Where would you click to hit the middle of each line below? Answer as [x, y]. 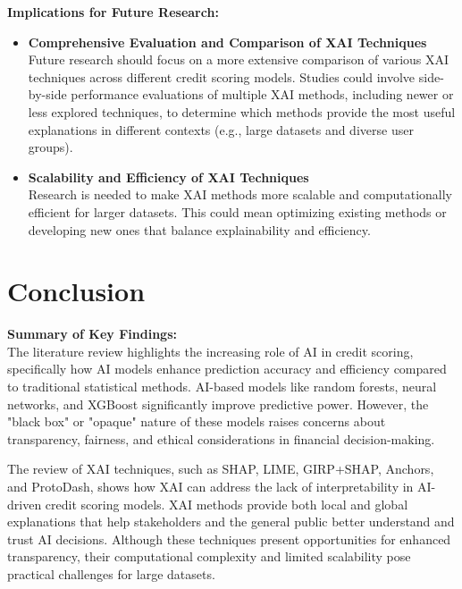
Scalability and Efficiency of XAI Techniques [168, 177]
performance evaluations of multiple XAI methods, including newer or [262, 94]
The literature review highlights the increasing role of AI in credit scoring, [210, 351]
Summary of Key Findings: [92, 334]
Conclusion [76, 291]
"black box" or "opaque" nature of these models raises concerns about [197, 421]
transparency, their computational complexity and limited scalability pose [209, 556]
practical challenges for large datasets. [111, 573]
